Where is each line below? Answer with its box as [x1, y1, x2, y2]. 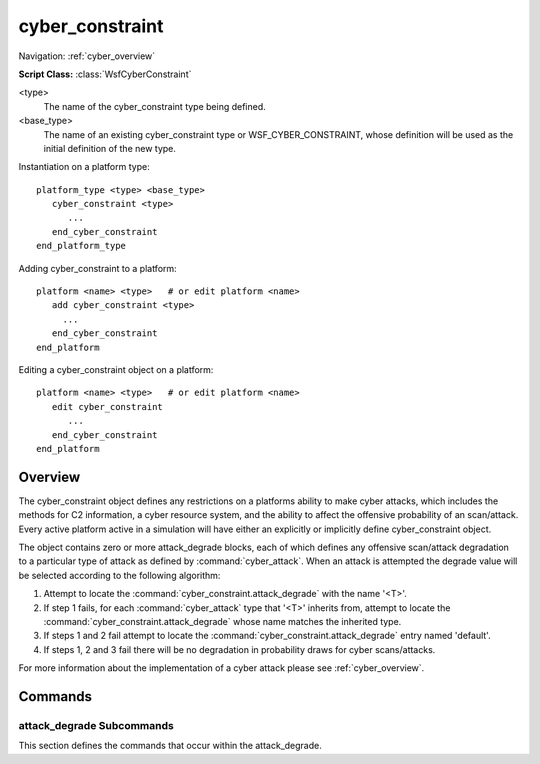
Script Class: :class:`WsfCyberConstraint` [18, 68, 192, 80]
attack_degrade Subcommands [18, 718, 174, 732]
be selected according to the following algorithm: [18, 569, 221, 581]
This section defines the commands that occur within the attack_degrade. [18, 740, 322, 752]
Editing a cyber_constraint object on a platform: [18, 363, 214, 375]
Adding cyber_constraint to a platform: [18, 262, 177, 274]
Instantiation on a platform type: [18, 161, 150, 173]
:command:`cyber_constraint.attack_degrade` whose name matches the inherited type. [43, 615, 402, 627]
